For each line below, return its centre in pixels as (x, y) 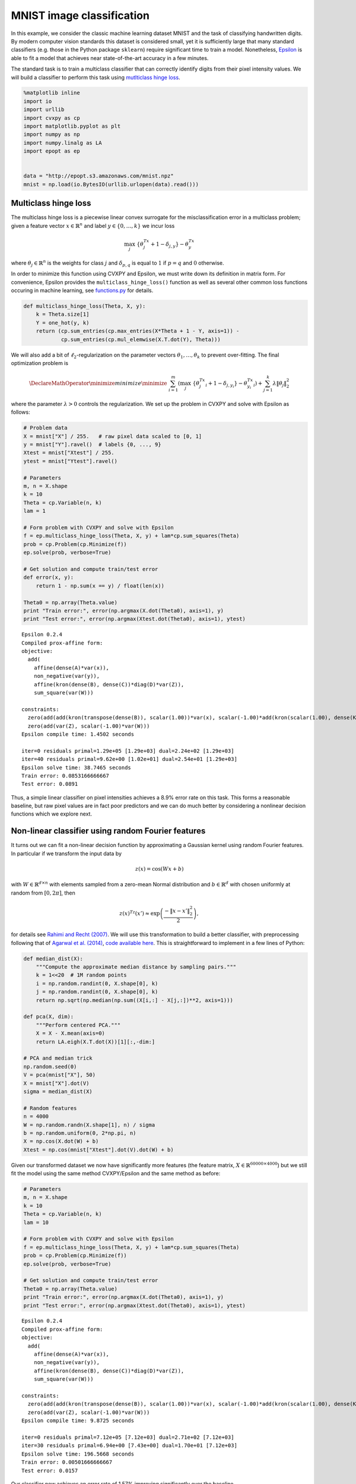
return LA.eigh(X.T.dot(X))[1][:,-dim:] (96, 1041)
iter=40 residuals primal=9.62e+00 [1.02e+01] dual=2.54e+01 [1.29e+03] (129, 759)
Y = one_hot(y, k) (63, 323)
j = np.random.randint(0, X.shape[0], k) (97, 992)
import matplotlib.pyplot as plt (72, 126)
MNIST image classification (80, 15)
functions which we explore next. (51, 814)
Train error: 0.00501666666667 (67, 1462)
